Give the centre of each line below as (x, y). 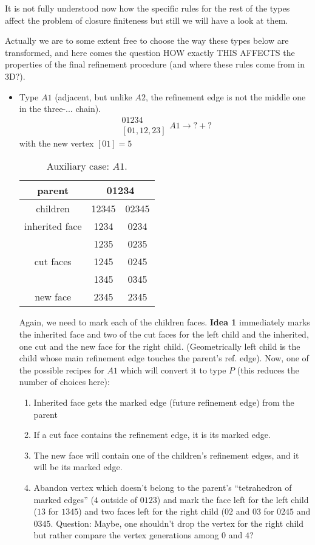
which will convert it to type (173, 370)
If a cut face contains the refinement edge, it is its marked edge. (152, 435)
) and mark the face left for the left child (233, 499)
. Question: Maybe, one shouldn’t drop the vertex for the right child (177, 523)
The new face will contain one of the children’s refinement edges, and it (166, 455)
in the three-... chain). (60, 109)
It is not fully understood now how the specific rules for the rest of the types (147, 8)
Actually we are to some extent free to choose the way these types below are (147, 40)
